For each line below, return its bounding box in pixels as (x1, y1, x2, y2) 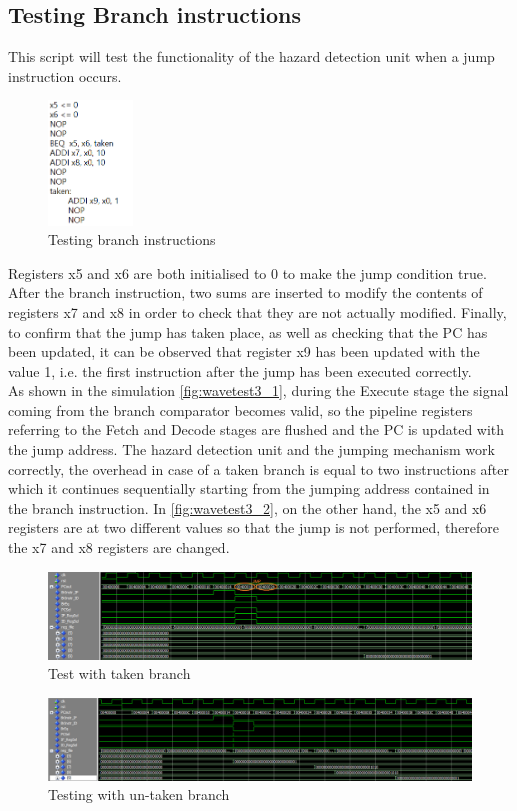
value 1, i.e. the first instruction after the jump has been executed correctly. (8, 360, 472, 381)
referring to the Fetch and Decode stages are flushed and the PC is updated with (8, 419, 505, 440)
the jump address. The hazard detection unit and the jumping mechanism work (8, 439, 495, 460)
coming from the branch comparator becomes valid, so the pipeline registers (8, 399, 473, 420)
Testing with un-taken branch (48, 784, 230, 805)
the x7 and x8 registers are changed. (8, 537, 230, 558)
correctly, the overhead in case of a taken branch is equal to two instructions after (8, 458, 510, 479)
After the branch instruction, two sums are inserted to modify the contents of (8, 282, 483, 303)
